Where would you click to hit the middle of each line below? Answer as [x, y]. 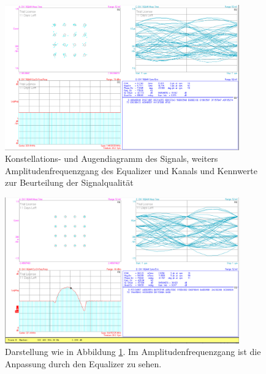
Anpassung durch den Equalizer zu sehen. [83, 363]
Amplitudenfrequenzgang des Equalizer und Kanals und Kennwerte [131, 170]
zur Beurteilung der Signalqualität [69, 182]
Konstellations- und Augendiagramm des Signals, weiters [112, 158]
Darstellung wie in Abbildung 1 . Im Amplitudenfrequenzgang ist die [133, 352]
